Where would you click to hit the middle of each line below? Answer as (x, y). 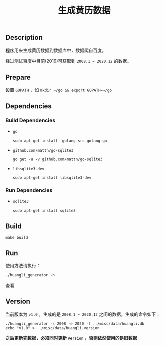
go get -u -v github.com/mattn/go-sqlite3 (57, 159)
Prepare (18, 77)
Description (24, 38)
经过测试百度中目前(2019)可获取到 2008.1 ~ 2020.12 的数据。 (68, 61)
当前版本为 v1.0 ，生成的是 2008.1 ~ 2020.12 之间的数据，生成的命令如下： (83, 314)
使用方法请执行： (23, 266)
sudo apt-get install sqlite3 (44, 211)
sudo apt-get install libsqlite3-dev (52, 178)
